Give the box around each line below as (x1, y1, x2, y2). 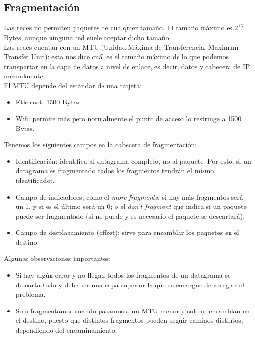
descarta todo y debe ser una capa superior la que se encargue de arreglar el (15, 279, 244, 289)
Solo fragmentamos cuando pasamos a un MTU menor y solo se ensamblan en (15, 305, 250, 315)
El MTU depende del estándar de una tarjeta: (4, 80, 142, 90)
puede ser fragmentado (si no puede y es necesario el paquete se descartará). (15, 210, 245, 221)
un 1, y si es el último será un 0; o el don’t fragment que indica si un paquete (15, 201, 247, 211)
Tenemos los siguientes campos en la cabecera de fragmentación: (4, 139, 197, 150)
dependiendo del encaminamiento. (15, 325, 117, 335)
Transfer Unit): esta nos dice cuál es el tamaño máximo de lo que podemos (4, 51, 229, 61)
